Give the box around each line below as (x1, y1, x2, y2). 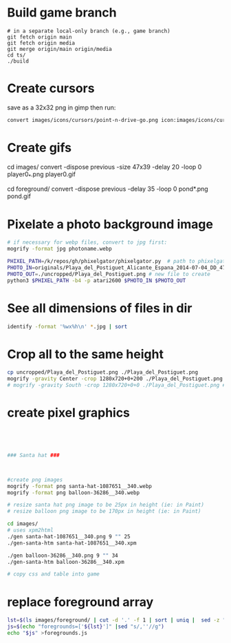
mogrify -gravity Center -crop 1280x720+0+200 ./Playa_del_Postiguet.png (7, 375, 223, 383)
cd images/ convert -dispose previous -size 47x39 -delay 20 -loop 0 (7, 162, 202, 171)
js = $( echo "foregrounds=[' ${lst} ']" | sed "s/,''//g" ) (7, 623, 165, 631)
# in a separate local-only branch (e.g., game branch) (7, 28, 170, 34)
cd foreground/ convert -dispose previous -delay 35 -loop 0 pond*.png (7, 185, 208, 193)
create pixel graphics (7, 405, 131, 421)
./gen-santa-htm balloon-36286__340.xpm (7, 558, 125, 565)
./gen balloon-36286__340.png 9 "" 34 (7, 552, 118, 559)
